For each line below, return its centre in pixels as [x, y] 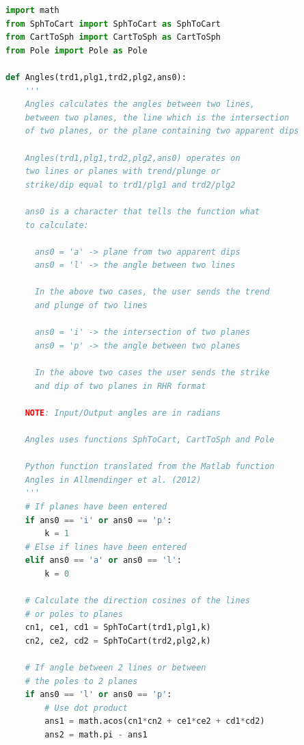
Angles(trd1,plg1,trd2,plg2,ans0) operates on [133, 158]
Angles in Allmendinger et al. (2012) [113, 480]
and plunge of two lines [91, 306]
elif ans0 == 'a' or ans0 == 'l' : [103, 560]
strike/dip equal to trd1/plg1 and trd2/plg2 [130, 185]
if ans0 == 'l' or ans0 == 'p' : [98, 695]
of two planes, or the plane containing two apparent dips [162, 131]
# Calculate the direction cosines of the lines [137, 601]
